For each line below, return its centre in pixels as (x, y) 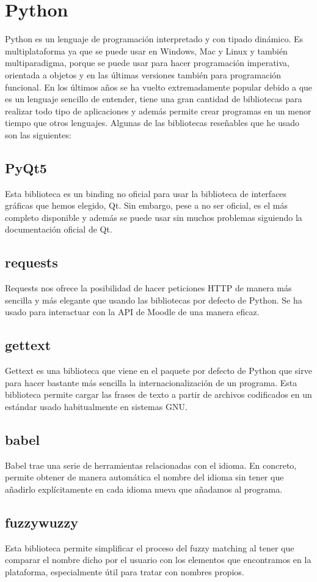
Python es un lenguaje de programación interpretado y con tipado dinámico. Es (154, 39)
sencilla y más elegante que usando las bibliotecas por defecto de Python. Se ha (154, 300)
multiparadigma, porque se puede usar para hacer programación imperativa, (148, 63)
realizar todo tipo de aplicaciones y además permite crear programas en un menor (158, 110)
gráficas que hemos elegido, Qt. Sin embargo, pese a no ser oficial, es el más (146, 205)
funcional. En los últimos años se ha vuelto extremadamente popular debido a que (159, 87)
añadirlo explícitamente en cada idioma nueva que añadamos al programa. (144, 489)
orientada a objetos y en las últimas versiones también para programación (143, 74)
